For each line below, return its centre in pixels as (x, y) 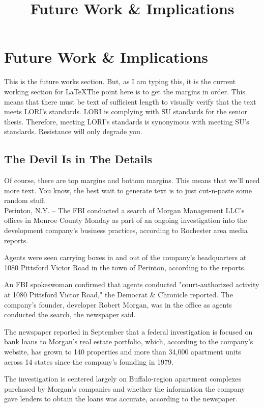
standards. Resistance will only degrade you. (73, 131)
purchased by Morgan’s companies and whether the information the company (125, 388)
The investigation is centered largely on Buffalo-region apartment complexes (123, 379)
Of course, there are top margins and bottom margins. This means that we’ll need (132, 180)
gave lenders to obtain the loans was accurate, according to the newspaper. (121, 399)
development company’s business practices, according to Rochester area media (126, 230)
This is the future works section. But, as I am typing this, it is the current (120, 81)
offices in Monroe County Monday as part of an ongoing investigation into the (126, 220)
